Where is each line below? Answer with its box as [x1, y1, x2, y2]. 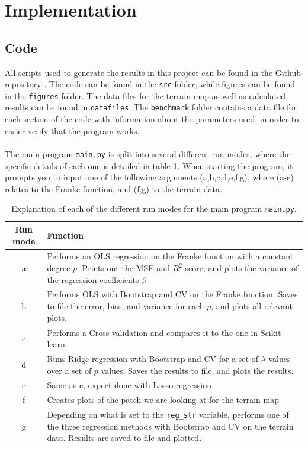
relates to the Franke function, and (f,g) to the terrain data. [5, 182, 222, 195]
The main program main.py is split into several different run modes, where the [5, 147, 291, 160]
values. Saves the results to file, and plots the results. [101, 364, 294, 376]
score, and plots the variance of [185, 262, 299, 274]
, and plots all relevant [211, 300, 293, 312]
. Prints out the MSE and [77, 262, 170, 274]
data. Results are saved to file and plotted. [47, 431, 202, 444]
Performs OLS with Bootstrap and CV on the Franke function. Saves [47, 288, 298, 300]
